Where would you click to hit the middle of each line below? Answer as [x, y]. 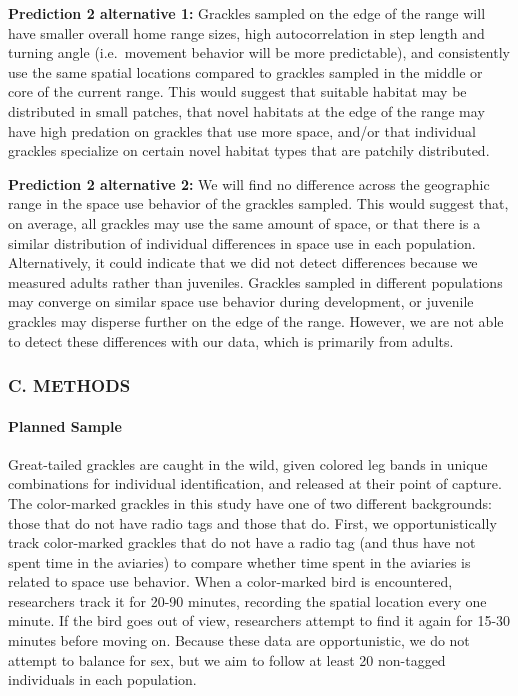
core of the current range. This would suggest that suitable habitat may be [237, 91]
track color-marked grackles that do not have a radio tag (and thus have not [242, 542]
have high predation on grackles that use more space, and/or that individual [242, 130]
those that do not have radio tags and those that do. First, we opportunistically [252, 522]
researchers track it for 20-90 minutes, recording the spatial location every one [247, 600]
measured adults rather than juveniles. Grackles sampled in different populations [255, 281]
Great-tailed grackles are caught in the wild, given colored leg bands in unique [248, 463]
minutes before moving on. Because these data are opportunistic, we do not [239, 640]
